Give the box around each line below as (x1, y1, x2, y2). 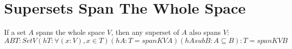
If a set (4, 27, 26, 37)
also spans (189, 27, 221, 37)
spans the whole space (36, 27, 105, 37)
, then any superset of (111, 27, 179, 37)
